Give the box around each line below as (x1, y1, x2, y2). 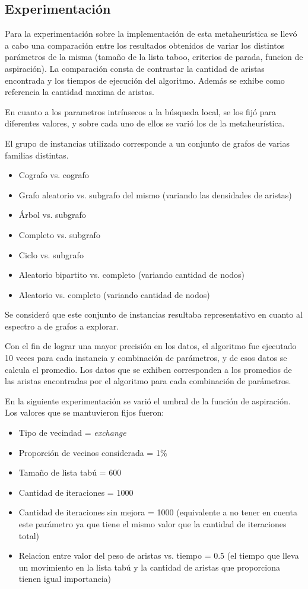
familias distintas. (5, 148, 69, 161)
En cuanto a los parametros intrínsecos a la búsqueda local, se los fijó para (5, 105, 277, 118)
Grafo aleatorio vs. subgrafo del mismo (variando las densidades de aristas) (18, 188, 292, 201)
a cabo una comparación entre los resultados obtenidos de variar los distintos (5, 39, 285, 51)
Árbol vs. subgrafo (18, 208, 86, 221)
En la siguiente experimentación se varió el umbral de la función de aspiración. (5, 394, 291, 407)
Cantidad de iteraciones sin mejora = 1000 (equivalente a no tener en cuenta (18, 506, 298, 518)
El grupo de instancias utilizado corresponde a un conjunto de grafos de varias (5, 137, 290, 149)
